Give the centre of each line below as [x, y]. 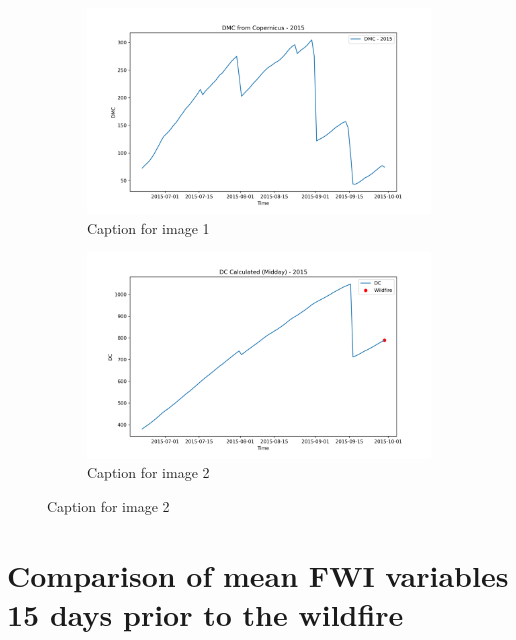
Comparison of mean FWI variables [258, 574]
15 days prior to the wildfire [205, 613]
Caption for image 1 [148, 227]
